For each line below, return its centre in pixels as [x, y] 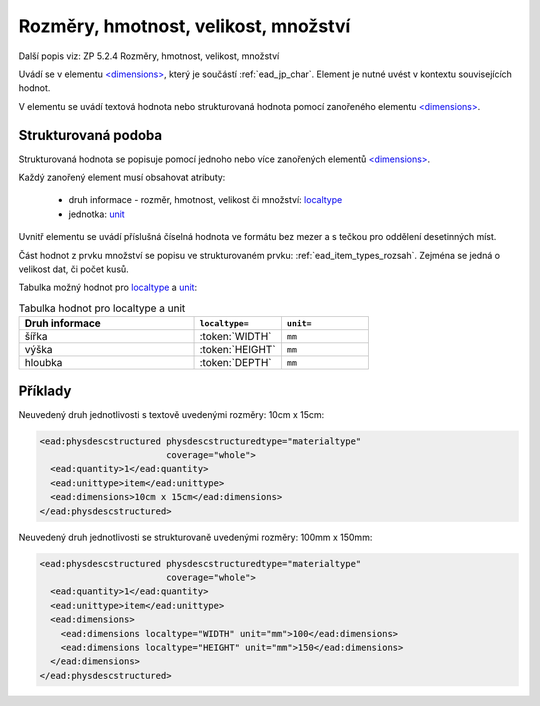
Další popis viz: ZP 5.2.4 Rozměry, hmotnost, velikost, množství [149, 56]
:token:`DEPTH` [235, 363]
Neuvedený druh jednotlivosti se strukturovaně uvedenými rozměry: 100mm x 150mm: [195, 537]
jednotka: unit [96, 214]
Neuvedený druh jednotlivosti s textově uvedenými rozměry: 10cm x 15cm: [171, 414]
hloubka [43, 363]
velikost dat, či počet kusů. [73, 269]
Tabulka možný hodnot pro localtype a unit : [108, 287]
